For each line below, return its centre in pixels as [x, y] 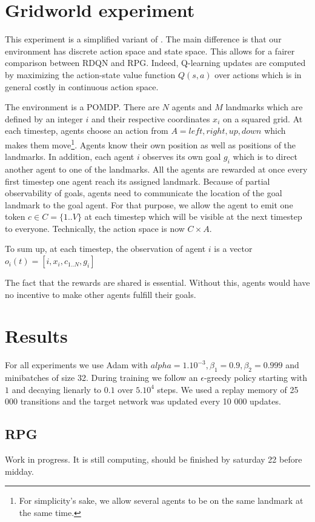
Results [36, 336]
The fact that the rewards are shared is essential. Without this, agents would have [157, 282]
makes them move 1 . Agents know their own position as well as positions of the [151, 144]
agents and [192, 107]
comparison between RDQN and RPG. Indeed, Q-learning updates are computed [155, 63]
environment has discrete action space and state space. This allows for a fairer [150, 51]
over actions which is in [258, 74]
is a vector [233, 249]
